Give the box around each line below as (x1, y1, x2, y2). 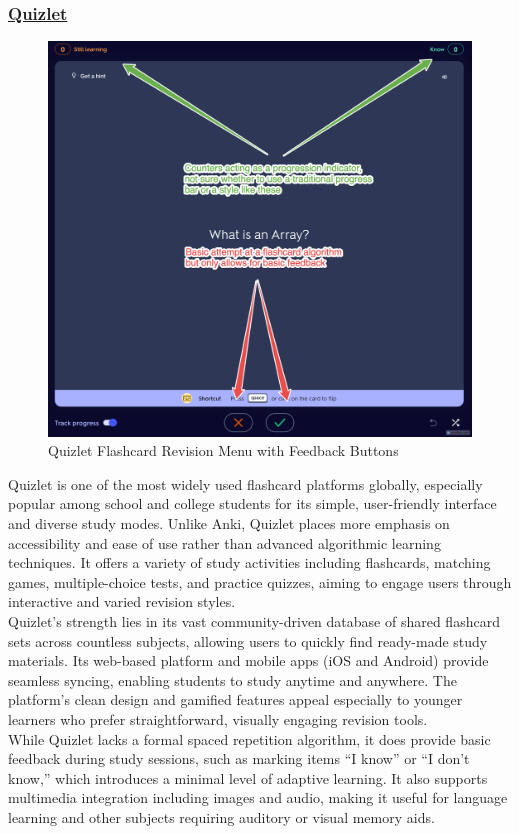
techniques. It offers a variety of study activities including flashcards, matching (8, 552, 491, 573)
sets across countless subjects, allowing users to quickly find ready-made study (8, 630, 488, 651)
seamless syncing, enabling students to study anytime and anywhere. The (8, 669, 457, 690)
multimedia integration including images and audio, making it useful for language (8, 787, 508, 808)
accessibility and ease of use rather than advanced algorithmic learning (8, 532, 441, 553)
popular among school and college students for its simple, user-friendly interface (8, 493, 497, 514)
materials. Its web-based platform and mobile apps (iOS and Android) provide (8, 650, 489, 671)
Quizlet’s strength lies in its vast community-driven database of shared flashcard (8, 610, 500, 631)
